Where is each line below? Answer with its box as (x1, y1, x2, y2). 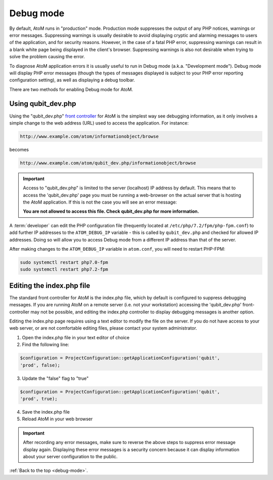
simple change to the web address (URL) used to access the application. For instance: (9, 119, 189, 126)
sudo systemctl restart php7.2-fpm (20, 266, 108, 272)
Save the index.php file (22, 409, 70, 415)
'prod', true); (20, 395, 58, 402)
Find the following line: (22, 342, 69, 348)
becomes (9, 146, 29, 152)
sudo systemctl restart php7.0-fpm (20, 260, 108, 265)
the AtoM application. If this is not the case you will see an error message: (23, 199, 177, 205)
